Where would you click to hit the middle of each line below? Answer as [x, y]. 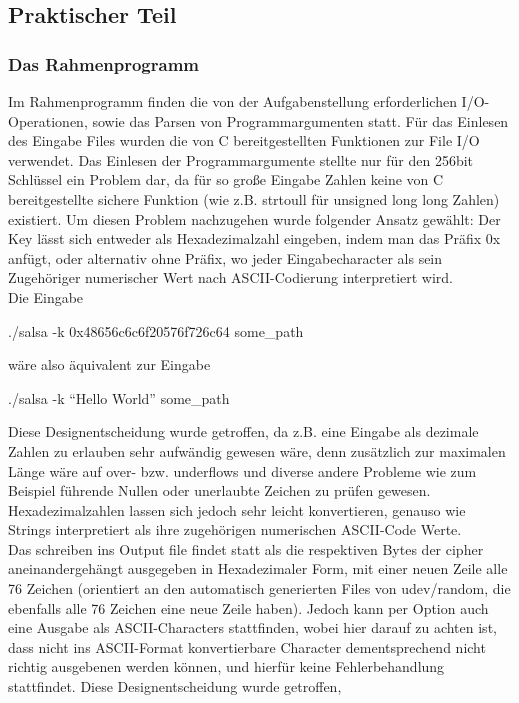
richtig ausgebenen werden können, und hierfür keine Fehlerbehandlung [226, 666]
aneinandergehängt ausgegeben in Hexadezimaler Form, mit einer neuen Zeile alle [258, 568]
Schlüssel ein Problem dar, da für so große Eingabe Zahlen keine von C [226, 179]
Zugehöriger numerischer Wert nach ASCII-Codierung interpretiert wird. [231, 277]
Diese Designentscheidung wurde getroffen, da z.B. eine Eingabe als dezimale [243, 431]
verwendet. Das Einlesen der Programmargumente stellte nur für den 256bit [241, 159]
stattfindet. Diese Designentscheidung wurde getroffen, [175, 686]
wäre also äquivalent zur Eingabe [109, 364]
